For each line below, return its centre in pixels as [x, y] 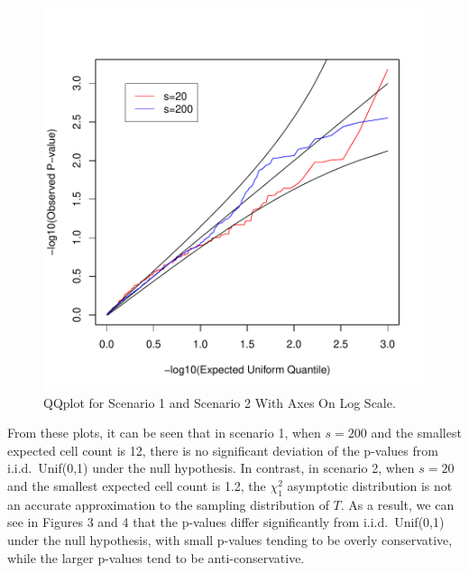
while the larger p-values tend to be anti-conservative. [156, 557]
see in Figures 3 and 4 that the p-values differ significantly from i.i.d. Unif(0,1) [226, 522]
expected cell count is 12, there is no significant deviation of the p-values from [223, 450]
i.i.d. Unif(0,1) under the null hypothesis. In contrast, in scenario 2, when [211, 468]
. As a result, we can [397, 504]
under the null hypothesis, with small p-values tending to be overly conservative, [230, 539]
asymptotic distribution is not [370, 485]
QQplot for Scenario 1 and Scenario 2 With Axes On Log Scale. [220, 402]
